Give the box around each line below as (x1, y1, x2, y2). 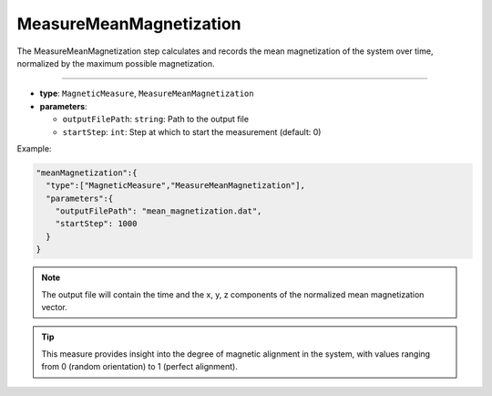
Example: (16, 142, 52, 154)
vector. (41, 301, 68, 312)
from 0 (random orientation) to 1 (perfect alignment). (41, 361, 239, 372)
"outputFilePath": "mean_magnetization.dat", (55, 206, 262, 216)
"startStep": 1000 (55, 219, 138, 229)
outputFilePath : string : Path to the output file (62, 114, 250, 125)
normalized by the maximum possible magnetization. (16, 57, 215, 68)
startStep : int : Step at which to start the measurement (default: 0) (62, 126, 322, 137)
